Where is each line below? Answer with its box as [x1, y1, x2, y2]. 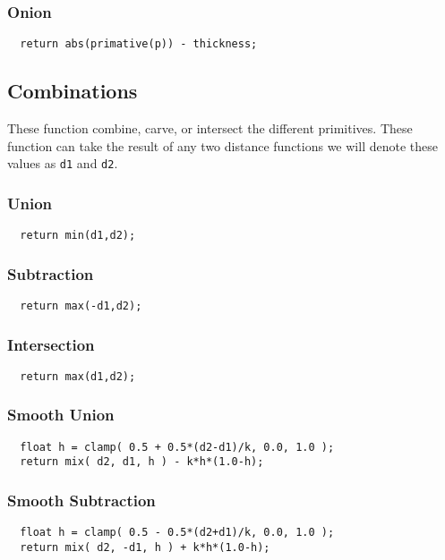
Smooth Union [7, 403, 115, 426]
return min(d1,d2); [20, 229, 136, 242]
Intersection [7, 333, 95, 355]
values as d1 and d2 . [7, 154, 118, 173]
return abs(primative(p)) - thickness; [20, 38, 258, 51]
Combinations [7, 77, 138, 105]
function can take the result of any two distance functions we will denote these [7, 136, 438, 155]
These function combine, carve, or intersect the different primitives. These [7, 119, 413, 138]
